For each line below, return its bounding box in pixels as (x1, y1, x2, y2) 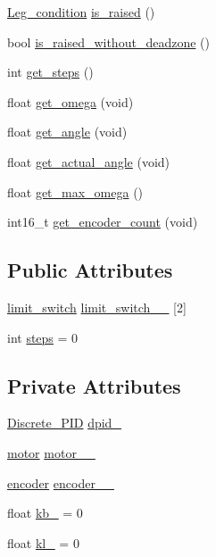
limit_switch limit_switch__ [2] (7, 297, 187, 316)
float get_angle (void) (7, 122, 128, 141)
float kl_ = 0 (7, 533, 79, 552)
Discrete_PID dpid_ (7, 413, 121, 432)
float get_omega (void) (7, 92, 134, 111)
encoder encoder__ (7, 473, 114, 492)
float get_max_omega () (7, 182, 144, 201)
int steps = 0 (7, 328, 79, 346)
